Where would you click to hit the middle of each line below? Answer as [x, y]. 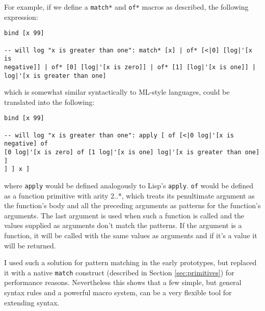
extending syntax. [32, 302]
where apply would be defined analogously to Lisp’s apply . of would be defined [129, 185]
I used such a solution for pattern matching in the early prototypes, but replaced [130, 262]
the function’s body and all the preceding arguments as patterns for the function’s [132, 205]
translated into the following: [49, 102]
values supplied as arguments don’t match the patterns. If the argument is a [123, 225]
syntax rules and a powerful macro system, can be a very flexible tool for [118, 292]
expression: [21, 17]
